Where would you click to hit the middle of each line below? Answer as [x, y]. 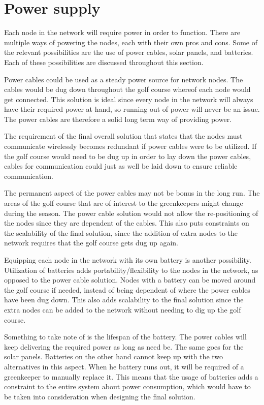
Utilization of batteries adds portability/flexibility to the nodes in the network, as [131, 270]
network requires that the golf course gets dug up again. [91, 243]
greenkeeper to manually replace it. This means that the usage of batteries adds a [131, 376]
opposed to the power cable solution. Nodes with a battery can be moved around [130, 280]
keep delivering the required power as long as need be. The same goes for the [124, 346]
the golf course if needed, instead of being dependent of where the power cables [127, 289]
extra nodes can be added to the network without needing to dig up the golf [123, 309]
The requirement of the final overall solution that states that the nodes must [123, 136]
